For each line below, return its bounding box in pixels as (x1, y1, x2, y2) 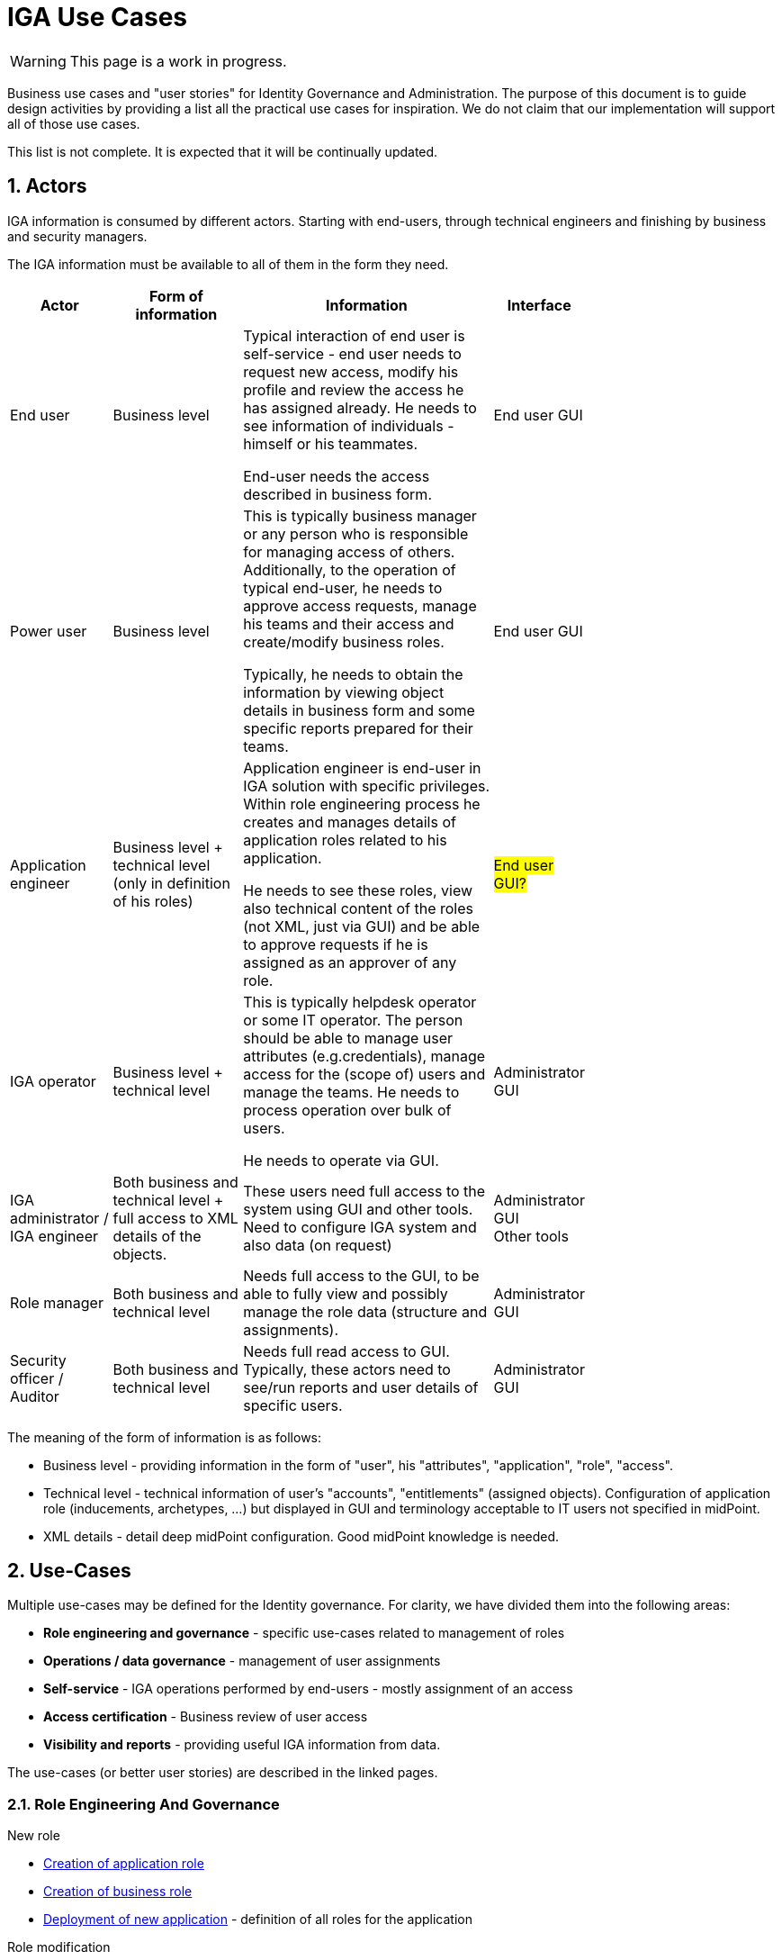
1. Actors (7, 175, 87, 198)
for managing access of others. (243, 542, 455, 561)
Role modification (7, 1939, 111, 1955)
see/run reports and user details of (243, 1377, 479, 1396)
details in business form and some (243, 700, 475, 719)
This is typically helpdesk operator (243, 992, 477, 1011)
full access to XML (112, 1208, 238, 1227)
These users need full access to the (243, 1181, 486, 1200)
